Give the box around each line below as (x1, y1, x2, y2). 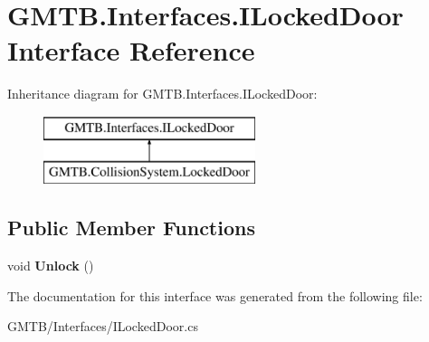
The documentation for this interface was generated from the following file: (7, 286, 423, 305)
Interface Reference (7, 32, 255, 69)
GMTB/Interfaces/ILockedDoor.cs (7, 317, 198, 336)
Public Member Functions (7, 214, 255, 242)
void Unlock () (7, 256, 94, 275)
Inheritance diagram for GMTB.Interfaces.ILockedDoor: (7, 84, 318, 103)
